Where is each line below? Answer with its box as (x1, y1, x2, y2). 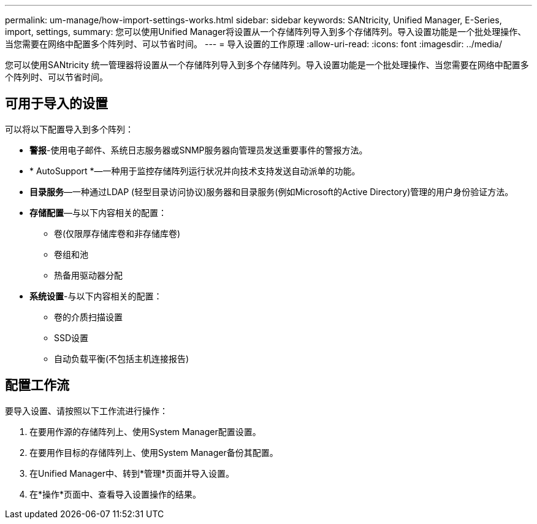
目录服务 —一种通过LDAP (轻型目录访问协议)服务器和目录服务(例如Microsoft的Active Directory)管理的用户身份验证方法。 (29, 186, 514, 197)
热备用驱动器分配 (54, 269, 123, 280)
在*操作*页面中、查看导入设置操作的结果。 (29, 488, 202, 499)
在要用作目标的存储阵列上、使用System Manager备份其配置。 (29, 447, 278, 458)
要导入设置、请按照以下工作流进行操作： (5, 405, 168, 416)
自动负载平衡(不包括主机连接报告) (54, 353, 189, 364)
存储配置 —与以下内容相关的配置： (29, 207, 167, 218)
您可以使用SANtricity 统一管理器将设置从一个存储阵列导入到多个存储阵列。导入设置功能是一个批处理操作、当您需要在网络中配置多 (5, 60, 529, 70)
